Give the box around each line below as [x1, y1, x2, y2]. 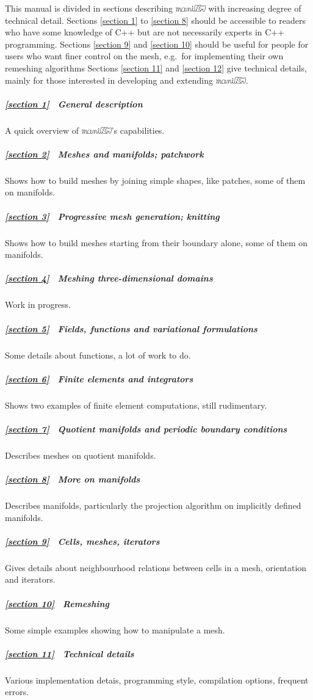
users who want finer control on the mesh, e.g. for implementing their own [5, 49, 284, 62]
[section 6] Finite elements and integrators [5, 372, 193, 385]
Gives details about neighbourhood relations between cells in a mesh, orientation [5, 561, 307, 574]
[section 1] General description [5, 97, 143, 110]
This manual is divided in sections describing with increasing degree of [5, 2, 301, 14]
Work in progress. [5, 298, 71, 311]
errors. [5, 685, 29, 698]
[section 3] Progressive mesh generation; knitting [5, 210, 220, 222]
